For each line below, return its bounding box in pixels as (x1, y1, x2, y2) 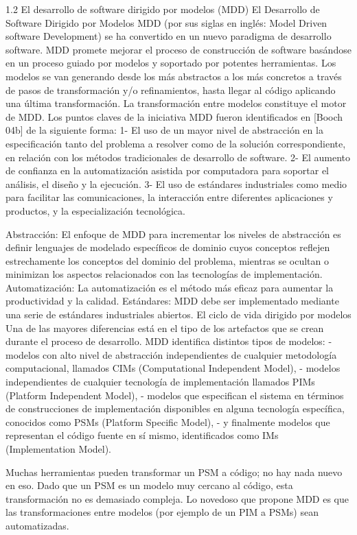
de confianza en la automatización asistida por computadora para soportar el (5, 163, 330, 178)
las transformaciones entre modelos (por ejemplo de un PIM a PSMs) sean (5, 505, 319, 519)
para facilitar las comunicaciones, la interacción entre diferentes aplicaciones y (5, 190, 333, 204)
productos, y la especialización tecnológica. (5, 203, 185, 217)
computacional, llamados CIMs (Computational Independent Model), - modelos (5, 361, 341, 375)
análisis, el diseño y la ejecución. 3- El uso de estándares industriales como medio (5, 176, 347, 191)
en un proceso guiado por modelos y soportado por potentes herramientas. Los (5, 56, 336, 70)
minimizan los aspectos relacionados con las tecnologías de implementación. (5, 267, 323, 281)
